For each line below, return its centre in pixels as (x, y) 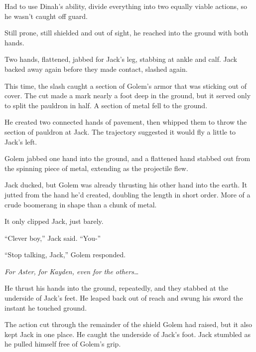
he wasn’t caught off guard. (46, 16)
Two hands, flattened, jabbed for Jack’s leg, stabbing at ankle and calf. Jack (121, 59)
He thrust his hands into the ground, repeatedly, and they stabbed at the (116, 288)
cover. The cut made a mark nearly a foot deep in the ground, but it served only (128, 95)
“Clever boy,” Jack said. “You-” (53, 238)
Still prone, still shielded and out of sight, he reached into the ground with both (127, 33)
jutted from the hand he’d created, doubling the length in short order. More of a (128, 194)
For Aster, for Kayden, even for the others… (72, 271)
